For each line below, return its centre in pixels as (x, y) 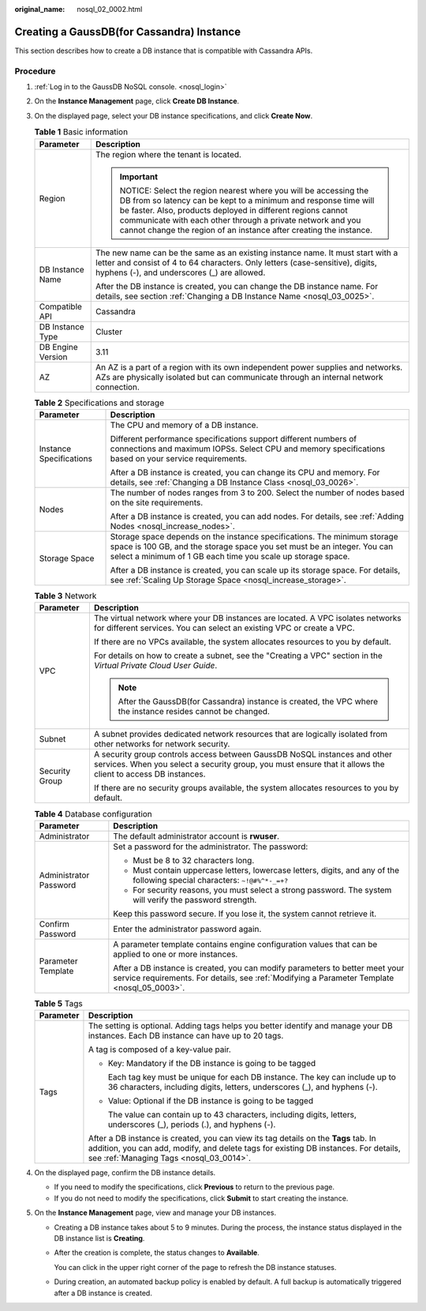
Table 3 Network (65, 596)
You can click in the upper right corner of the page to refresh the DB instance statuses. (195, 1267)
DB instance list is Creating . (99, 1238)
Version (53, 357)
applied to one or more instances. (176, 954)
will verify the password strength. (195, 900)
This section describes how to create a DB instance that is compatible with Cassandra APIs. (164, 51)
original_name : (40, 9)
